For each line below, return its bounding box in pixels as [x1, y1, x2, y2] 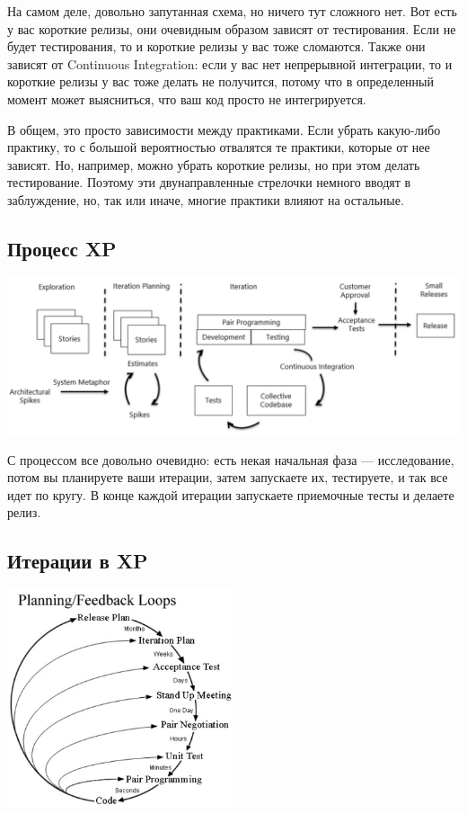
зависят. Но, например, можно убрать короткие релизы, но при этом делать [7, 155, 420, 174]
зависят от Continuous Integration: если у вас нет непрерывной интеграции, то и [7, 54, 453, 73]
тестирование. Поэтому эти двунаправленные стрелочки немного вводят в [7, 173, 411, 192]
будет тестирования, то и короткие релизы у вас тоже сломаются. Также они [7, 37, 426, 56]
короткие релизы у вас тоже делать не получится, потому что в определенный [7, 72, 434, 91]
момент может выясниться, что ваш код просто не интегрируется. [7, 89, 366, 108]
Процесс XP [7, 234, 117, 262]
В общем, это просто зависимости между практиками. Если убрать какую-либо [7, 120, 441, 139]
